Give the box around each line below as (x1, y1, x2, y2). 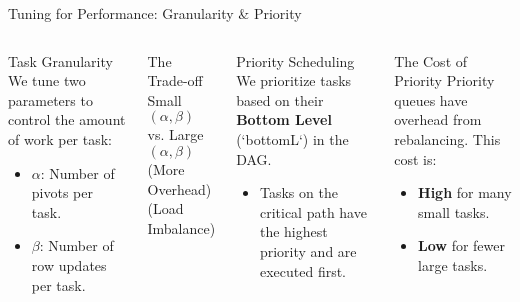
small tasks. (418, 201, 490, 222)
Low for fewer (418, 235, 505, 256)
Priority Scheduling (236, 50, 355, 71)
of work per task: (8, 128, 112, 149)
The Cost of (394, 50, 468, 71)
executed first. (259, 260, 347, 281)
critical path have (259, 201, 367, 222)
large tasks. (418, 254, 488, 275)
